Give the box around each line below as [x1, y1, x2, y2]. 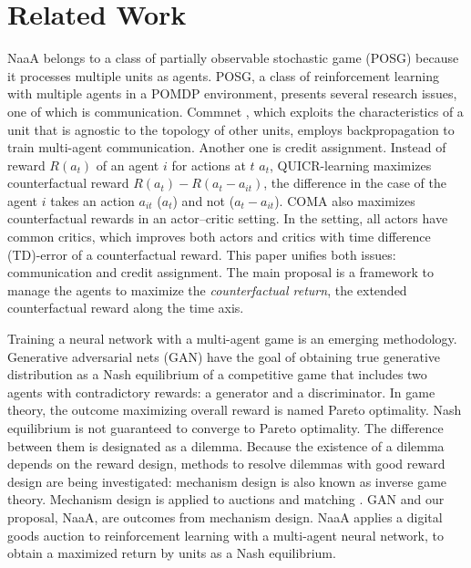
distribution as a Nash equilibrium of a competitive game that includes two [7, 365, 427, 384]
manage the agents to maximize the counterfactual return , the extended [7, 280, 407, 299]
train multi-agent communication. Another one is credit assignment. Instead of [7, 138, 446, 157]
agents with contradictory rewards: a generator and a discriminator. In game [7, 382, 435, 401]
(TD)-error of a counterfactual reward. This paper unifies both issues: [7, 244, 396, 263]
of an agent [96, 155, 159, 174]
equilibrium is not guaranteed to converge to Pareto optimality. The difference [7, 418, 444, 437]
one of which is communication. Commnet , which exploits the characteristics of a [7, 101, 464, 120]
